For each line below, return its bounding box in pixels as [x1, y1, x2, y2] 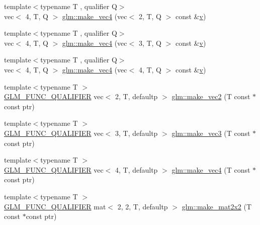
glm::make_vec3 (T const [171, 127, 250, 138]
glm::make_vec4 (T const [171, 164, 250, 175]
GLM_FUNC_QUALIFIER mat [4, 201, 106, 211]
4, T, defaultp [115, 164, 158, 175]
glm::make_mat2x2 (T [182, 201, 252, 211]
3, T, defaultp [115, 127, 158, 138]
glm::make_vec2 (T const [171, 91, 250, 102]
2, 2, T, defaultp [117, 201, 168, 211]
